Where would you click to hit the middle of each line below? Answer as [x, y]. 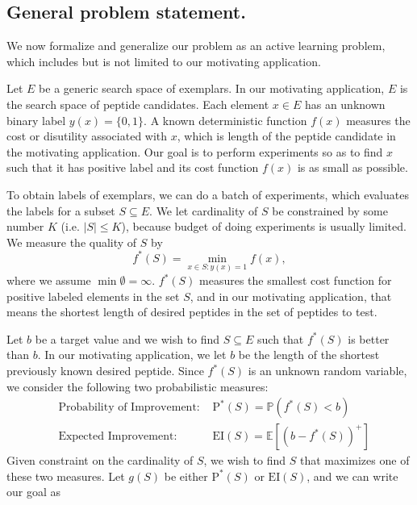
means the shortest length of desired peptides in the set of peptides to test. [192, 312]
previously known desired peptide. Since [105, 371]
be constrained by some [330, 210]
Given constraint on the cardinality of [100, 460]
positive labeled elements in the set [93, 296]
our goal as [34, 492]
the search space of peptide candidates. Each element [138, 104]
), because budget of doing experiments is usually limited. [264, 226]
